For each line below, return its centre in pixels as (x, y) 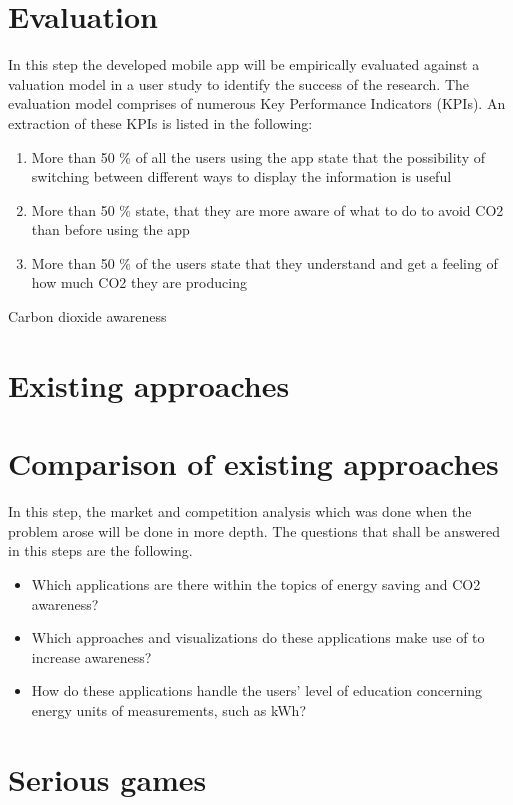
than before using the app (110, 229)
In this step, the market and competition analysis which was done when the (240, 511)
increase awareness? (91, 656)
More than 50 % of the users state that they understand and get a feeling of (264, 262)
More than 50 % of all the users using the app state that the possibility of (258, 156)
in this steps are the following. (100, 550)
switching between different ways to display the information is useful (241, 176)
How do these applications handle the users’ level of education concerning (257, 690)
